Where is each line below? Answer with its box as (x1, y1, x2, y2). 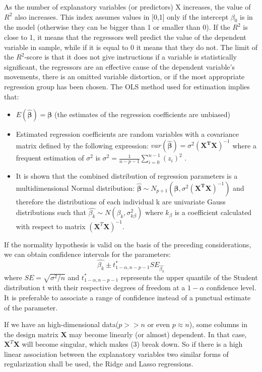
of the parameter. (4, 302, 58, 312)
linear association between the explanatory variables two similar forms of (4, 348, 229, 359)
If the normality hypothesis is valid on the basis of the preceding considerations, (4, 239, 251, 249)
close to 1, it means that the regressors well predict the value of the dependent (4, 31, 246, 42)
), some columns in (189, 319, 247, 330)
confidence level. (206, 282, 256, 293)
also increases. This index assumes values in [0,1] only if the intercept (14, 11, 229, 22)
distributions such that (16, 207, 86, 218)
